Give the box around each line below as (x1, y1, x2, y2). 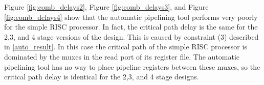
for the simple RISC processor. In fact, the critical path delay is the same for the (4, 21, 258, 32)
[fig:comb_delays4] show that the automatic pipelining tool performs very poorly (4, 11, 258, 22)
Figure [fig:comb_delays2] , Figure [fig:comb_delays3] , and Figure (4, 2, 209, 12)
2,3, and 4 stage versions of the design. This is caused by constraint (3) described (4, 31, 259, 42)
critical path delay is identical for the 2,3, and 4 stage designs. (4, 71, 199, 82)
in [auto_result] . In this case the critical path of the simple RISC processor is (4, 41, 247, 52)
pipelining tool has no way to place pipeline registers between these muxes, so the (4, 61, 260, 72)
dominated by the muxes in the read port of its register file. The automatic (4, 51, 240, 62)
